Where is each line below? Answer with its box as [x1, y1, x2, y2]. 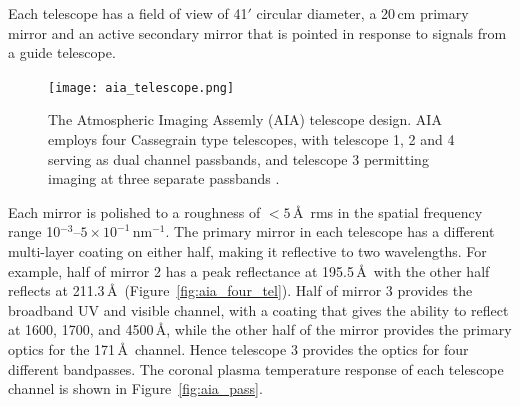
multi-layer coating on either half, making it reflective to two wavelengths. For [8, 241, 487, 261]
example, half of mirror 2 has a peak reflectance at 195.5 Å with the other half [8, 260, 490, 281]
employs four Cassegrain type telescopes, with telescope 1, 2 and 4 [48, 129, 455, 150]
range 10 [8, 221, 61, 242]
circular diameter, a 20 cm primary [256, 3, 469, 23]
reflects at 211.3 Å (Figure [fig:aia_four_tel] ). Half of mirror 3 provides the [8, 280, 473, 301]
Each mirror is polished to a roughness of [8, 201, 261, 222]
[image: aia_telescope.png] [48, 80, 235, 95]
